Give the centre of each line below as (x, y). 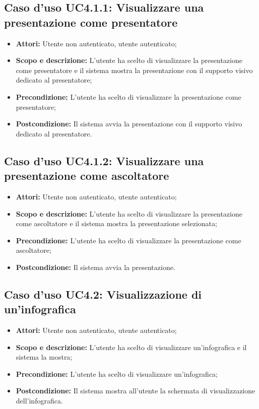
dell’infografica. (39, 401)
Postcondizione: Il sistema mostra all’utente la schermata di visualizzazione (136, 391)
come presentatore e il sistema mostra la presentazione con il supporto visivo (134, 70)
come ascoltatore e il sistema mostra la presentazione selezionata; (116, 223)
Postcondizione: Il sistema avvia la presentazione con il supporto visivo (129, 124)
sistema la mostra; (44, 357)
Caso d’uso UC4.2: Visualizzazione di (103, 294)
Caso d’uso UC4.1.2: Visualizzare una (104, 160)
